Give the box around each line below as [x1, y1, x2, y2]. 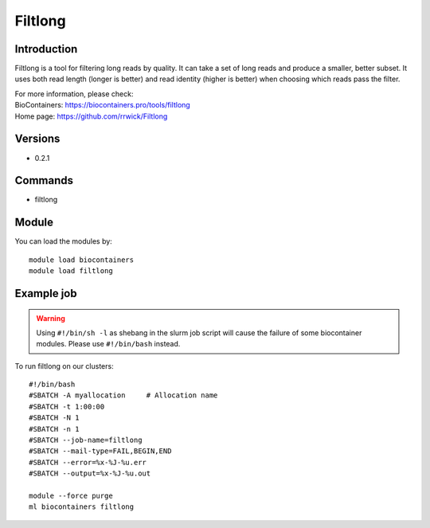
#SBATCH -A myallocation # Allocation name [29, 391, 218, 400]
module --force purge [29, 491, 113, 500]
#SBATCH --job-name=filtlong [29, 436, 143, 445]
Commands [14, 174, 74, 187]
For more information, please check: [14, 88, 134, 99]
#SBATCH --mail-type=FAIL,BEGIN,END [29, 447, 172, 456]
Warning [36, 313, 65, 323]
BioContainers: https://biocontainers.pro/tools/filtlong [14, 100, 190, 110]
